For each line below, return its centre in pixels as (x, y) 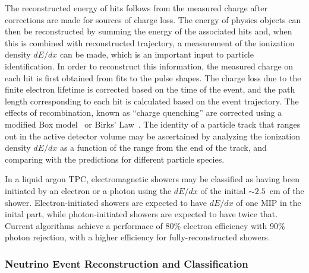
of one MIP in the (269, 202)
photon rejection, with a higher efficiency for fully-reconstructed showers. (138, 237)
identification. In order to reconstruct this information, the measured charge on (149, 66)
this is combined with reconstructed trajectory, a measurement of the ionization (150, 42)
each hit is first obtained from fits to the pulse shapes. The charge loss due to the (153, 77)
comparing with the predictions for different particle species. (115, 159)
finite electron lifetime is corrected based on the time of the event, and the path (150, 89)
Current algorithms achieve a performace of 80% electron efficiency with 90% (145, 225)
